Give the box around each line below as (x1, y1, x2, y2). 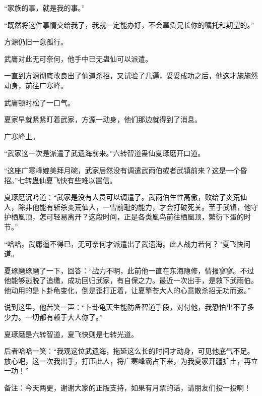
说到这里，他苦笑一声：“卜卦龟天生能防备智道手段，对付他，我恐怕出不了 (4, 302, 247, 312)
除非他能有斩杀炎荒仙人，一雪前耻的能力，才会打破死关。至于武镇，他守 (18, 201, 258, 212)
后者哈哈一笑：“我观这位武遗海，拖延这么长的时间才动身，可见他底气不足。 (4, 346, 254, 356)
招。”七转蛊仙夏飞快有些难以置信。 (4, 175, 117, 185)
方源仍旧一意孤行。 (4, 36, 68, 47)
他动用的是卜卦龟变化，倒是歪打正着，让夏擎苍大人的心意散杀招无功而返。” (4, 285, 251, 295)
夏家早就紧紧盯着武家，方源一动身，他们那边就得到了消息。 (4, 114, 202, 125)
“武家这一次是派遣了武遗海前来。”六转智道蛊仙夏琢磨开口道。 (4, 148, 205, 158)
